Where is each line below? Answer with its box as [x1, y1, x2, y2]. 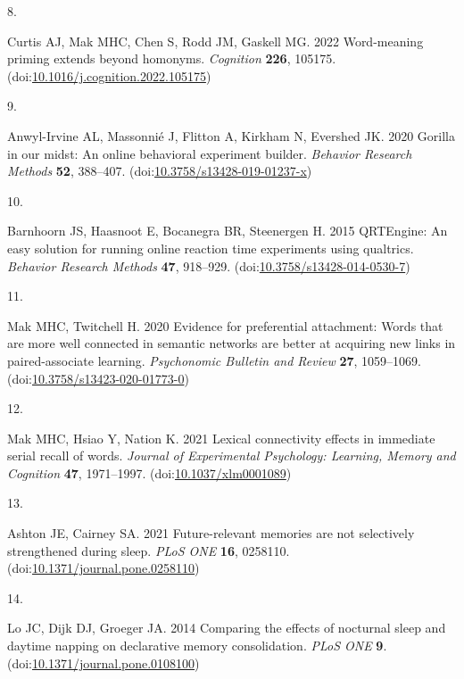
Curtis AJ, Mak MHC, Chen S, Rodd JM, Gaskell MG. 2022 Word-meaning [7, 31, 424, 50]
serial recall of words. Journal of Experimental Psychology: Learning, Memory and [7, 446, 456, 465]
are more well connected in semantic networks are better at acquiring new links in [7, 334, 456, 352]
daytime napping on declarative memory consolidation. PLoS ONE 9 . [7, 636, 387, 655]
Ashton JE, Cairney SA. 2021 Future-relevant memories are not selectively [7, 524, 415, 542]
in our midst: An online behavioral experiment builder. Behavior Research [7, 144, 412, 162]
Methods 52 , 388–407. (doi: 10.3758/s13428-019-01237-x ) [7, 161, 312, 180]
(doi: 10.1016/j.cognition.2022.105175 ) [7, 66, 211, 85]
